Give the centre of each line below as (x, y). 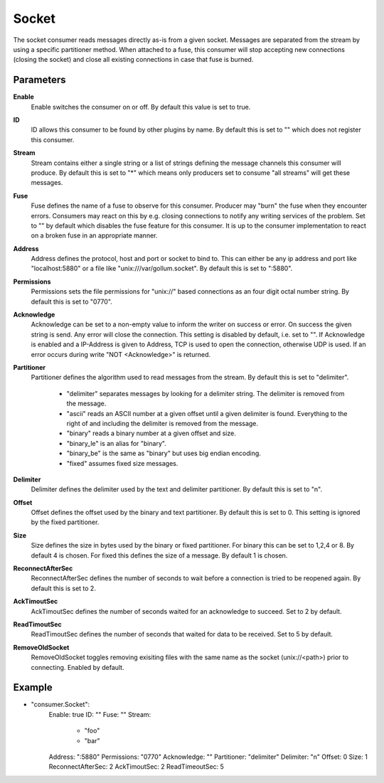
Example (33, 687)
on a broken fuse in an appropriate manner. (94, 235)
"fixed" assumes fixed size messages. (122, 463)
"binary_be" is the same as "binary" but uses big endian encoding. (164, 453)
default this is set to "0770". (72, 302)
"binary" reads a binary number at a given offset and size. (151, 433)
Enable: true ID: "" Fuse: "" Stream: (100, 714)
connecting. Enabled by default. (78, 667)
